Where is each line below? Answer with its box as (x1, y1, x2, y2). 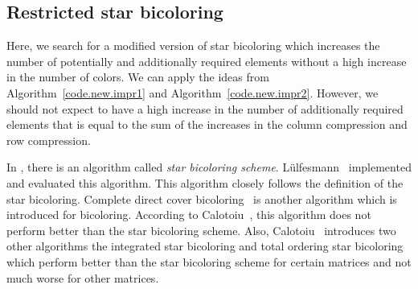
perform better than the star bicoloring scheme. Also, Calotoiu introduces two (6, 221, 396, 238)
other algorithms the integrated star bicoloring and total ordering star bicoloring (6, 237, 404, 254)
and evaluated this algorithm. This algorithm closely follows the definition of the (6, 174, 404, 191)
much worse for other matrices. (6, 269, 159, 286)
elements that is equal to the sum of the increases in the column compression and (6, 116, 408, 133)
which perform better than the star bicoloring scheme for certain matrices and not (6, 253, 412, 270)
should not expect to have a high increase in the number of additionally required (6, 100, 404, 117)
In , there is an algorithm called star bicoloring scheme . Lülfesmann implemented (6, 159, 412, 175)
